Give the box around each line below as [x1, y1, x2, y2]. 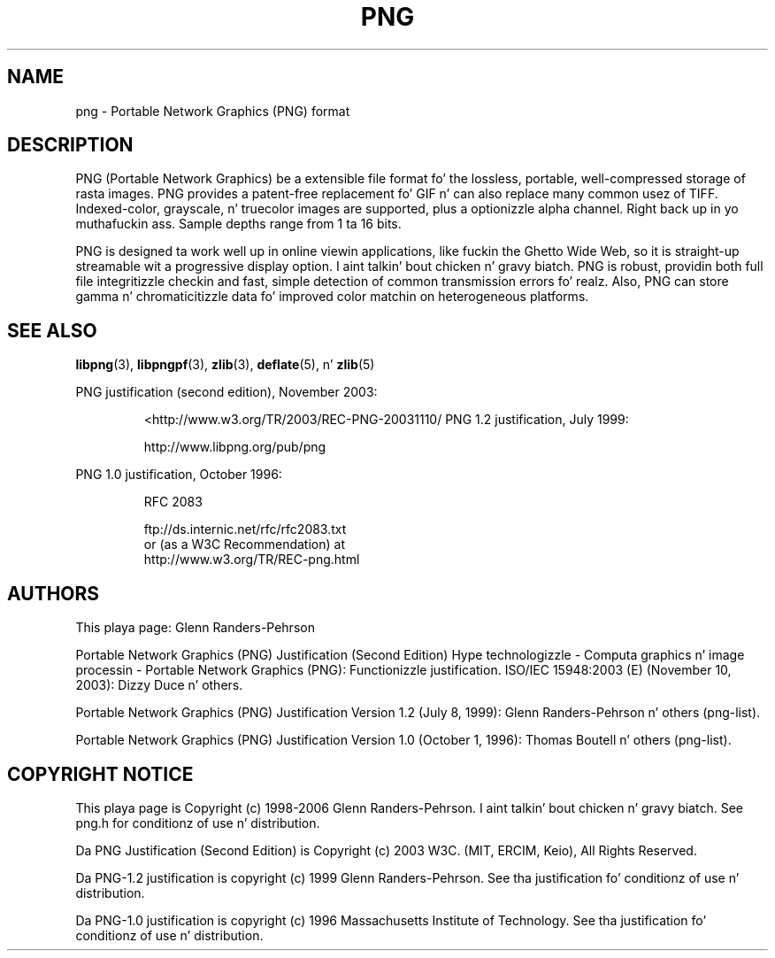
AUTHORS [7, 582, 100, 605]
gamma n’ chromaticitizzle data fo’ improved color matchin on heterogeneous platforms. [75, 289, 589, 305]
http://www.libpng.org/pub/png [143, 439, 326, 455]
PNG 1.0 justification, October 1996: [75, 467, 282, 483]
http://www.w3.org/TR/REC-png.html [143, 552, 360, 568]
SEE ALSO [7, 319, 97, 342]
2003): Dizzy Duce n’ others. [75, 677, 243, 693]
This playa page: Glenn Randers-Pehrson [75, 620, 315, 636]
